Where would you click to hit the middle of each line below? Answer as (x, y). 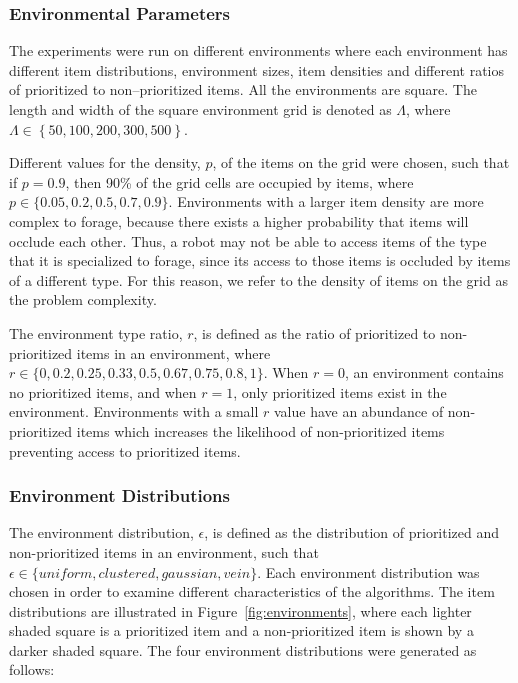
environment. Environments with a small (134, 411)
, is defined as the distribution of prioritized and (352, 532)
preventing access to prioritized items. (125, 450)
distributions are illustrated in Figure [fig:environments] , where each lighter (240, 610)
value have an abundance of (358, 411)
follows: (32, 669)
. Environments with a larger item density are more (326, 201)
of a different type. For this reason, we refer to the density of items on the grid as (258, 279)
